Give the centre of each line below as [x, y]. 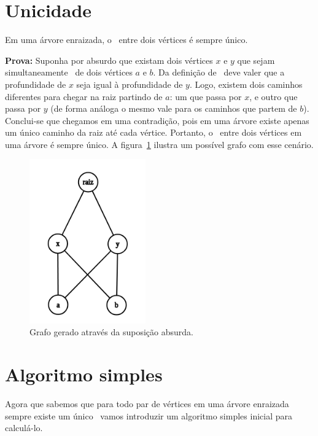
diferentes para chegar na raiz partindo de [84, 96]
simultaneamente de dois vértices [69, 72]
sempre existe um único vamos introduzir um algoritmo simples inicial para [149, 415]
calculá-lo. [24, 428]
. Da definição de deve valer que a [219, 72]
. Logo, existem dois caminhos [246, 84]
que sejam [256, 60]
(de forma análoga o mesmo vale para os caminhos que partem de [174, 108]
